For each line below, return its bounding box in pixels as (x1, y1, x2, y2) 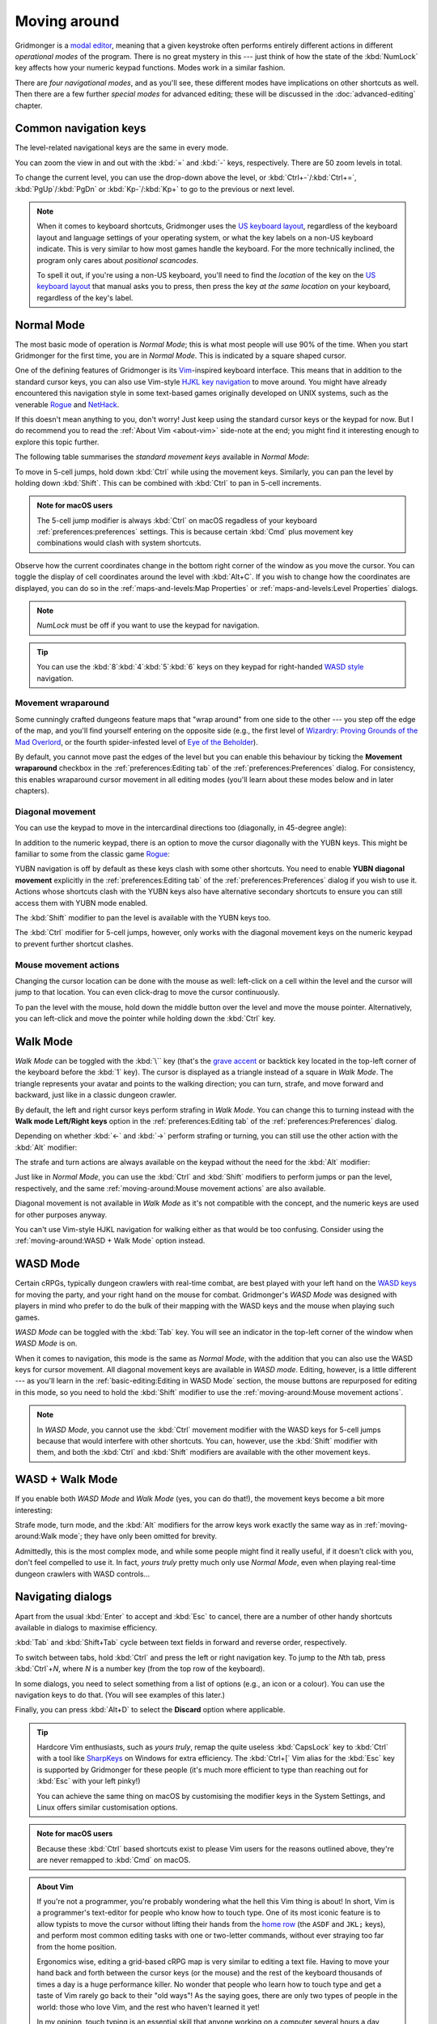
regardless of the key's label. (36, 292, 134, 303)
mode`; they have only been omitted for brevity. (58, 1531, 218, 1541)
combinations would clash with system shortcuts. (36, 538, 202, 548)
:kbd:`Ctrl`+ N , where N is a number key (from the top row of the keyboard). (15, 1664, 265, 1673)
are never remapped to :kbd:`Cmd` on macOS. (36, 1855, 191, 1865)
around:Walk (15, 1531, 57, 1541)
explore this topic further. (15, 437, 100, 447)
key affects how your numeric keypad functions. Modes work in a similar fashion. (15, 63, 286, 73)
